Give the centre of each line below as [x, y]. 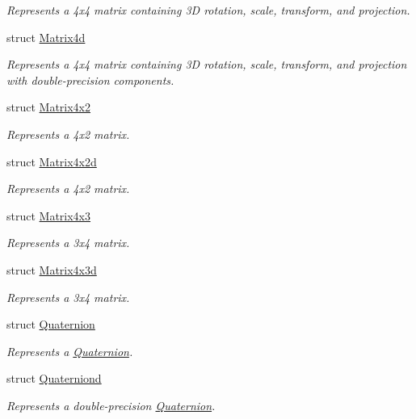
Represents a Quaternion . [70, 351]
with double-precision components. [90, 80]
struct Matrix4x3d [52, 269]
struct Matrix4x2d [52, 161]
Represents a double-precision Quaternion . [111, 405]
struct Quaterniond [54, 378]
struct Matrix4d [46, 37]
